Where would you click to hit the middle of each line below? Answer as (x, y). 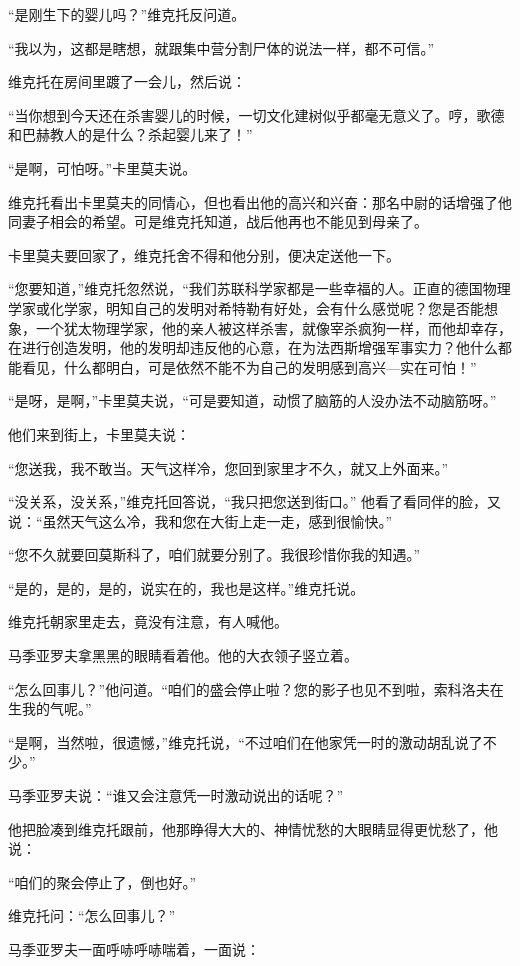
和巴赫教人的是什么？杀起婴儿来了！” (130, 134)
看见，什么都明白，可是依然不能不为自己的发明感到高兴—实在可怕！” (249, 366)
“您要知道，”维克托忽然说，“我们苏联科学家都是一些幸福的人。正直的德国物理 (259, 288)
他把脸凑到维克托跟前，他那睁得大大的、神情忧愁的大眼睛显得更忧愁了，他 (253, 828)
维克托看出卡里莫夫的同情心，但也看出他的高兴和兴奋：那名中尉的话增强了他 (260, 201)
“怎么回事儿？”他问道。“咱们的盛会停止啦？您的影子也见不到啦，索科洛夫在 (256, 688)
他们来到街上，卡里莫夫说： (99, 433)
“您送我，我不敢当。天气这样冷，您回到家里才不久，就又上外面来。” (228, 467)
